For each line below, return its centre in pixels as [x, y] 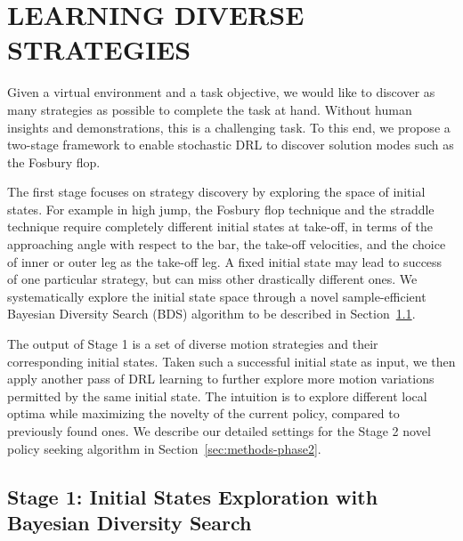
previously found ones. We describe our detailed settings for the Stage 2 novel [219, 431]
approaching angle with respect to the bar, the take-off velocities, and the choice [227, 244]
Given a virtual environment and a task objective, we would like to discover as [221, 92]
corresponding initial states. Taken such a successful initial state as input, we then [231, 361]
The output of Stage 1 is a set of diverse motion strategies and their [193, 344]
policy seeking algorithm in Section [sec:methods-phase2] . [164, 448]
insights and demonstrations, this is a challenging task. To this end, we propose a [229, 127]
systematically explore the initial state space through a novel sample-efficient [217, 296]
